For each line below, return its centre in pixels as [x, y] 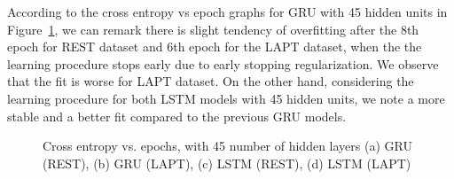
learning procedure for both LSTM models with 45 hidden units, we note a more [226, 98]
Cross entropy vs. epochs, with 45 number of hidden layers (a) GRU [227, 146]
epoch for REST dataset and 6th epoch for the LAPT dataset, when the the [215, 47]
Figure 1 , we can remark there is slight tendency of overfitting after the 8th [213, 29]
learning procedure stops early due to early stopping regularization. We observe [223, 63]
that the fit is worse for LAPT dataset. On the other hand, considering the [211, 81]
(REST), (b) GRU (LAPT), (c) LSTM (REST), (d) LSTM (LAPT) [227, 163]
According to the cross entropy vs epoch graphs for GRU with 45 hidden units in [227, 12]
